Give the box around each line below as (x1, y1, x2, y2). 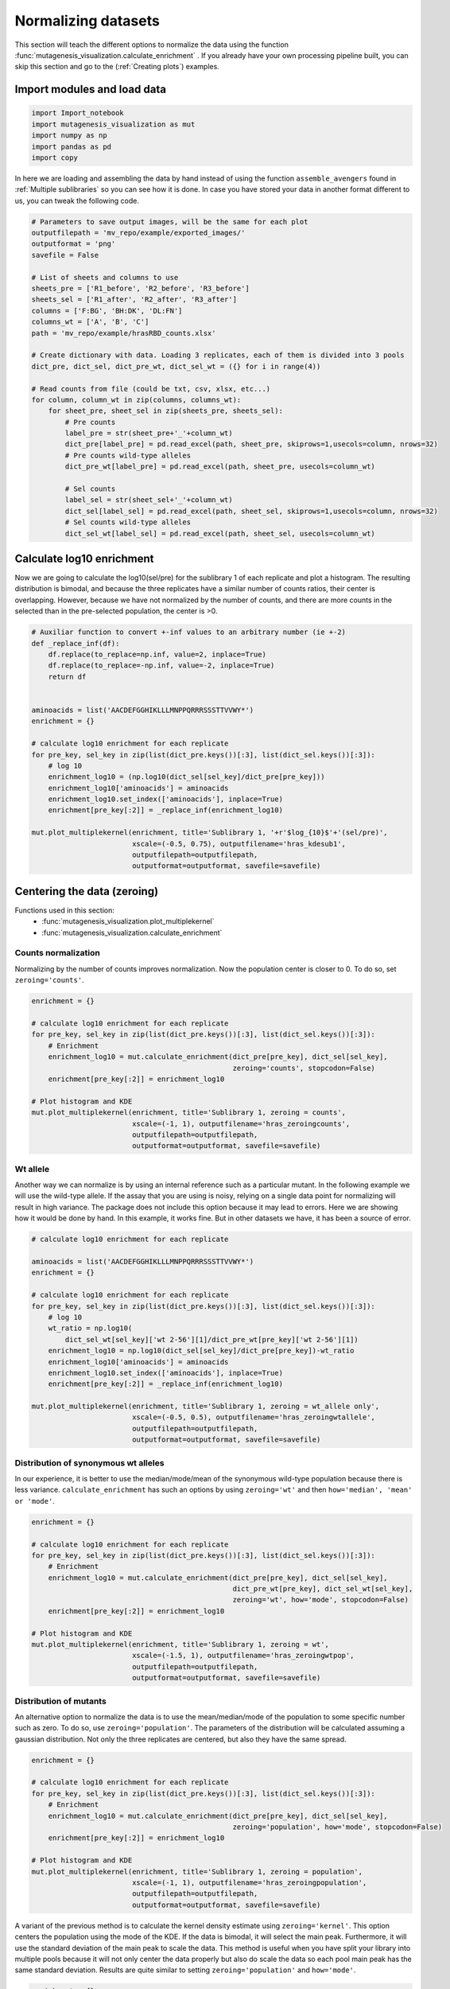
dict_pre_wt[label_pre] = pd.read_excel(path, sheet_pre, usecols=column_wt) (64, 462, 375, 471)
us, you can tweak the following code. (14, 196, 139, 205)
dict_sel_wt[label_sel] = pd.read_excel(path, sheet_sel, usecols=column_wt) (64, 529, 375, 538)
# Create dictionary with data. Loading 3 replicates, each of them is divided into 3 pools (31, 351, 405, 360)
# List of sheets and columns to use (31, 273, 179, 282)
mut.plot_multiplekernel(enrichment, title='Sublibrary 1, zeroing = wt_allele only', (31, 1402, 380, 1411)
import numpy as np (31, 131, 107, 140)
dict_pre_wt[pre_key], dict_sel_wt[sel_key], (232, 1584, 413, 1594)
